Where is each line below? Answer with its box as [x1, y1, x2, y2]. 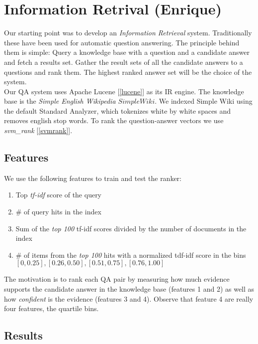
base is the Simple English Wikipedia [4, 96, 116, 106]
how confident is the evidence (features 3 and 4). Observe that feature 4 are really [4, 293, 254, 304]
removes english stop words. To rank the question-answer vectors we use [4, 115, 224, 126]
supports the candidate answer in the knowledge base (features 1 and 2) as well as [4, 284, 255, 294]
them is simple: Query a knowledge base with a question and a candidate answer [4, 47, 250, 57]
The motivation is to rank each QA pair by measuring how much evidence [4, 274, 230, 284]
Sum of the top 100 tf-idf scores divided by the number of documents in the [15, 223, 247, 233]
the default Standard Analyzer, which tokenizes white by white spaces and [4, 105, 231, 116]
